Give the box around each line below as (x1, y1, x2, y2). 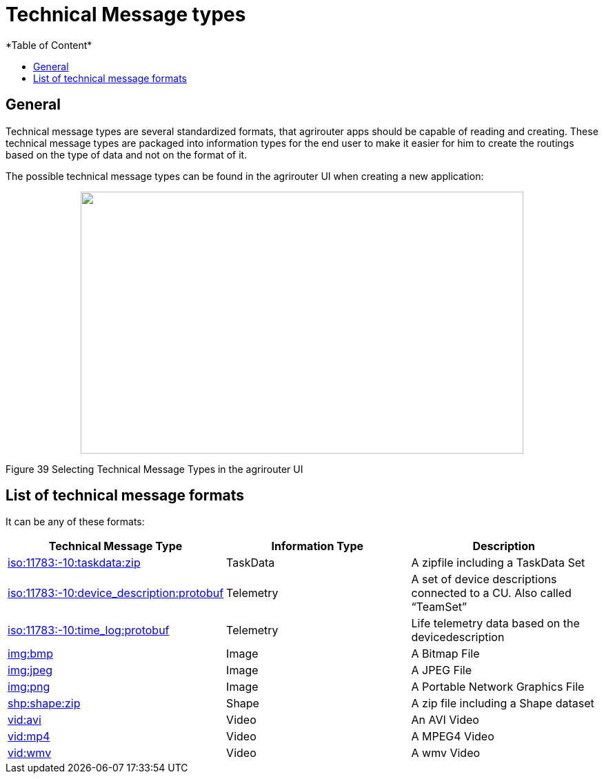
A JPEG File (411, 663, 472, 678)
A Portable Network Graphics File (411, 680, 585, 694)
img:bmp (8, 647, 53, 661)
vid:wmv (8, 746, 52, 760)
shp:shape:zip (8, 696, 81, 711)
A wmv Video (411, 746, 481, 760)
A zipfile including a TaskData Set (411, 556, 585, 570)
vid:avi (8, 713, 41, 727)
